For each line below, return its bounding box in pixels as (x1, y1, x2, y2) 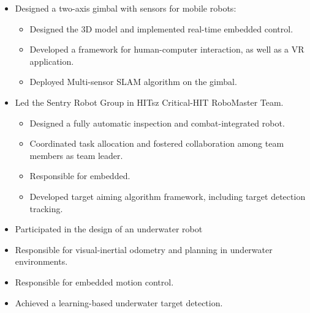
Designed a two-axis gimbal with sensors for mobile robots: (15, 2, 236, 14)
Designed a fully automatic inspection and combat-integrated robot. (29, 116, 285, 129)
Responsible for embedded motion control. (15, 275, 174, 288)
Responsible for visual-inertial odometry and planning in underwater (15, 243, 273, 256)
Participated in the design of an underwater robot (15, 223, 203, 235)
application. (29, 54, 74, 67)
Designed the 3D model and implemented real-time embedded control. (29, 22, 293, 35)
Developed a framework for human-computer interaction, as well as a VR (29, 43, 304, 56)
